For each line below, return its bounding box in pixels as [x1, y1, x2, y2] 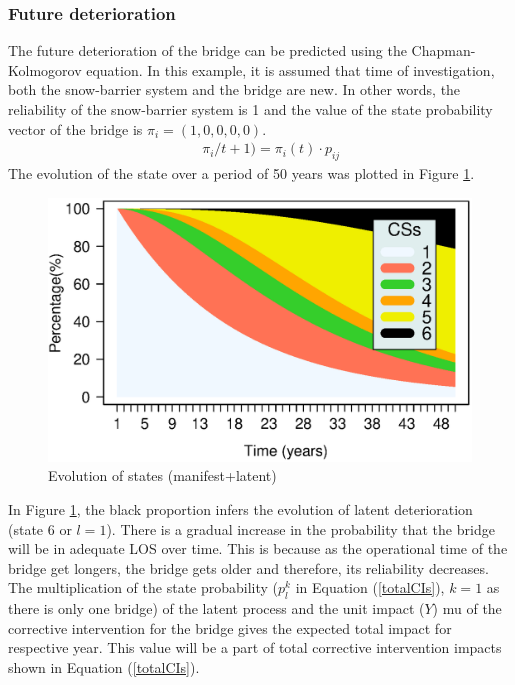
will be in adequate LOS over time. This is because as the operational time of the [8, 538, 508, 559]
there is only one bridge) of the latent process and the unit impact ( [8, 598, 425, 619]
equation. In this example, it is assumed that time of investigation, [86, 59, 495, 80]
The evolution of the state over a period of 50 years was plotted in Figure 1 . [8, 163, 475, 184]
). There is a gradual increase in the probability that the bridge [106, 518, 495, 539]
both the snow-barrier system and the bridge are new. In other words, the [8, 79, 461, 100]
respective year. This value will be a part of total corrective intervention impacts [8, 637, 502, 658]
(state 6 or [8, 518, 72, 539]
